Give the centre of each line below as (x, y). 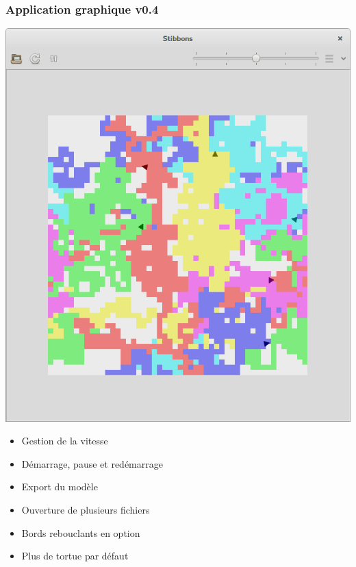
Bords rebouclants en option (81, 532)
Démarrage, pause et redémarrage (92, 463)
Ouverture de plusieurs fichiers (86, 510)
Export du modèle (60, 487)
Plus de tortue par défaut (75, 556)
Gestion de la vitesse (65, 441)
